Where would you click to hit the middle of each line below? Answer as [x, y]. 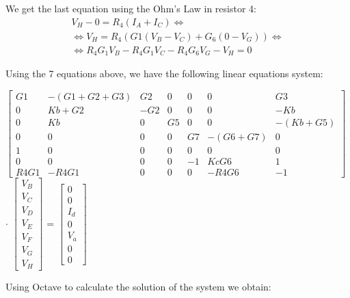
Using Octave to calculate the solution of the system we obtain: [138, 287]
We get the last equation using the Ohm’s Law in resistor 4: [131, 8]
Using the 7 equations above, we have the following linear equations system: [164, 73]
